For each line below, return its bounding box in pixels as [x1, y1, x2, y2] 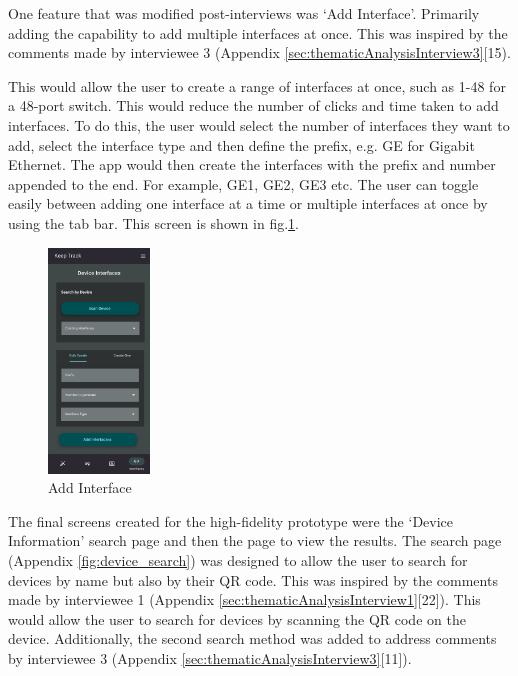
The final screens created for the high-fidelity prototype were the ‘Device [8, 510, 454, 531]
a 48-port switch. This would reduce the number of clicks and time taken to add [8, 95, 499, 116]
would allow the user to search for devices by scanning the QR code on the [8, 608, 466, 629]
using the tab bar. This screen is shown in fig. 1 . [8, 212, 299, 233]
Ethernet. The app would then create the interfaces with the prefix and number [8, 154, 496, 175]
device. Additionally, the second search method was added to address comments [8, 628, 497, 649]
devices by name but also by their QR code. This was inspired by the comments [8, 569, 498, 590]
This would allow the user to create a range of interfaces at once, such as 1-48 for [8, 75, 506, 96]
